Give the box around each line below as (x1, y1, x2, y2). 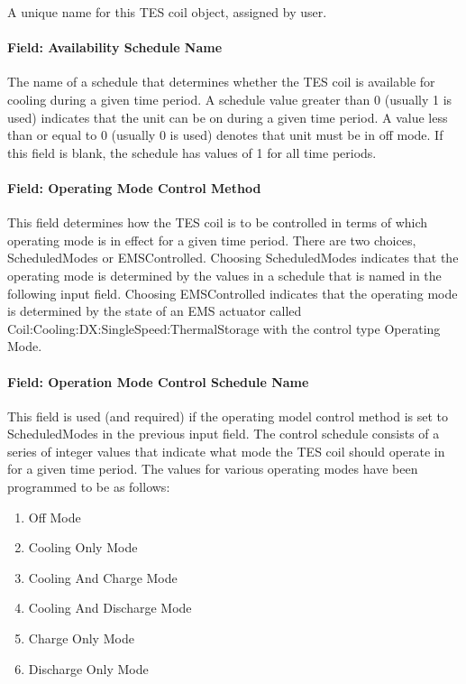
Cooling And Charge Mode (28, 568, 178, 587)
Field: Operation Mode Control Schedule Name (7, 372, 309, 391)
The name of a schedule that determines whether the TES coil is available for (7, 72, 435, 91)
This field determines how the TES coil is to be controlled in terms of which (7, 213, 428, 232)
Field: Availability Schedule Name (7, 38, 223, 57)
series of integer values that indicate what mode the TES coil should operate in (7, 441, 445, 460)
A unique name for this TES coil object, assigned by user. (7, 3, 327, 21)
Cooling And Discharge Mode (28, 598, 192, 617)
